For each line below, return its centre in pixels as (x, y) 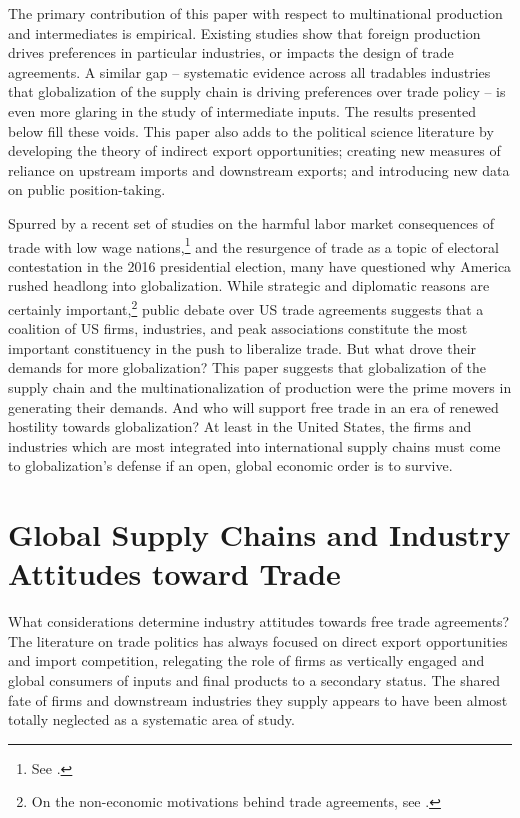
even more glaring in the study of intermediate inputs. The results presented (242, 110)
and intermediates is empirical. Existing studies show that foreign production (244, 32)
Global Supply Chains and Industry (259, 534)
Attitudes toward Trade (174, 573)
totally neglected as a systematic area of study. (151, 719)
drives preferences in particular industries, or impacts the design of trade (231, 52)
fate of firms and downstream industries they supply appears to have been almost (258, 699)
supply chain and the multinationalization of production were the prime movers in (260, 387)
